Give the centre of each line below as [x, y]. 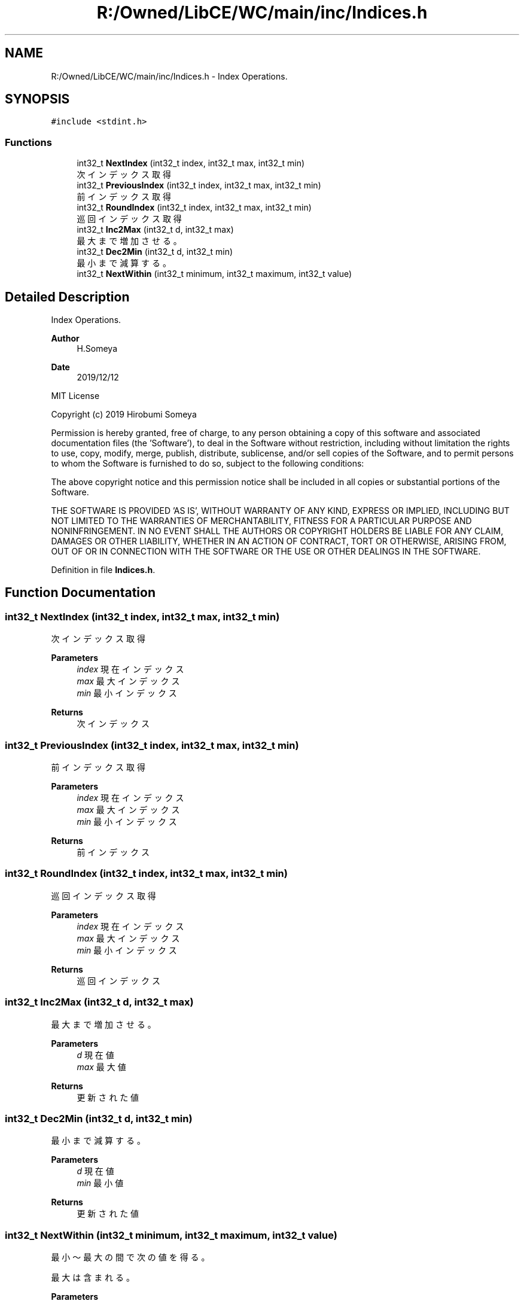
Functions [28, 142]
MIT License [75, 396]
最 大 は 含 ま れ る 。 [93, 1277]
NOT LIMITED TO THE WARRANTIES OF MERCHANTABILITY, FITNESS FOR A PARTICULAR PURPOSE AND [261, 521]
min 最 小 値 [100, 1183]
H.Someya [97, 349]
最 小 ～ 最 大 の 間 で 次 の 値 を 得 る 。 [130, 1257]
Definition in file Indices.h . [103, 570]
